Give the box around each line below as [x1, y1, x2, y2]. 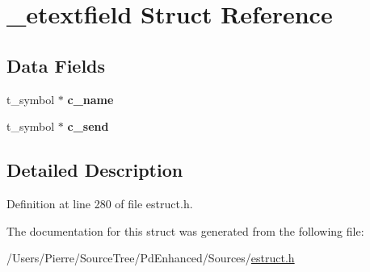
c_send [67, 118, 109, 135]
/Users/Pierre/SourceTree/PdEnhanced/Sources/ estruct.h [6, 249, 295, 266]
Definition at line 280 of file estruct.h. [6, 195, 193, 211]
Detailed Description [6, 157, 183, 182]
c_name [67, 90, 114, 107]
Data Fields [6, 52, 106, 77]
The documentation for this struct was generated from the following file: [6, 222, 364, 239]
